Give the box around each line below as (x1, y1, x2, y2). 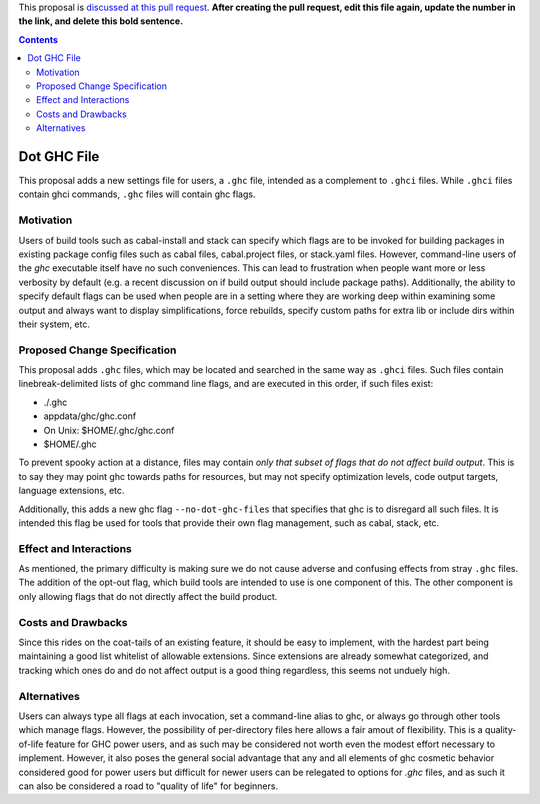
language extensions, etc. (18, 485, 125, 497)
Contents (18, 33, 59, 45)
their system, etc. (18, 318, 90, 330)
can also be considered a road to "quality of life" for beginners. (18, 780, 279, 792)
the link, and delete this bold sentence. (18, 15, 184, 27)
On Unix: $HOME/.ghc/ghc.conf (43, 424, 175, 436)
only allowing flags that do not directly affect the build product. (18, 590, 278, 602)
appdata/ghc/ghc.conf (43, 410, 137, 422)
